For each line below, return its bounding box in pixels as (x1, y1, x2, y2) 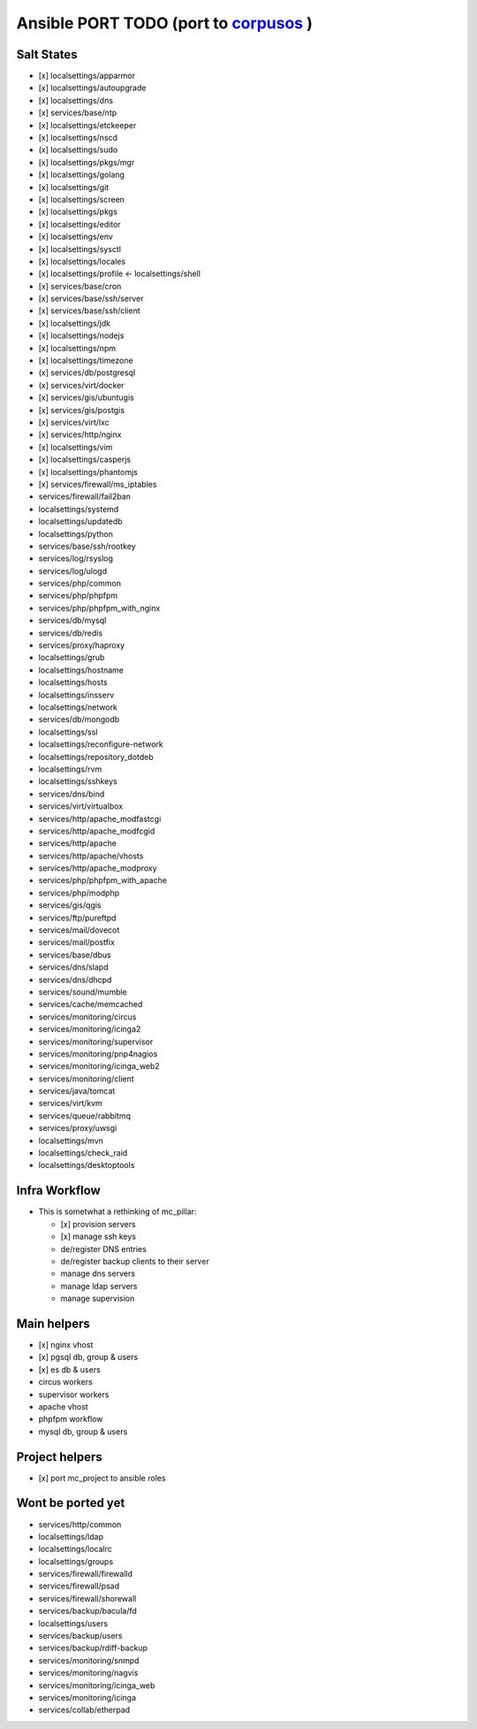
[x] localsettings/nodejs (38, 330, 125, 341)
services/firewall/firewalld (38, 1569, 132, 1579)
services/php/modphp (38, 888, 120, 898)
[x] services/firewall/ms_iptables (38, 479, 157, 489)
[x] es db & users (38, 1364, 101, 1375)
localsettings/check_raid (38, 1148, 128, 1158)
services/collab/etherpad (38, 1704, 131, 1716)
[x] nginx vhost (38, 1339, 94, 1349)
